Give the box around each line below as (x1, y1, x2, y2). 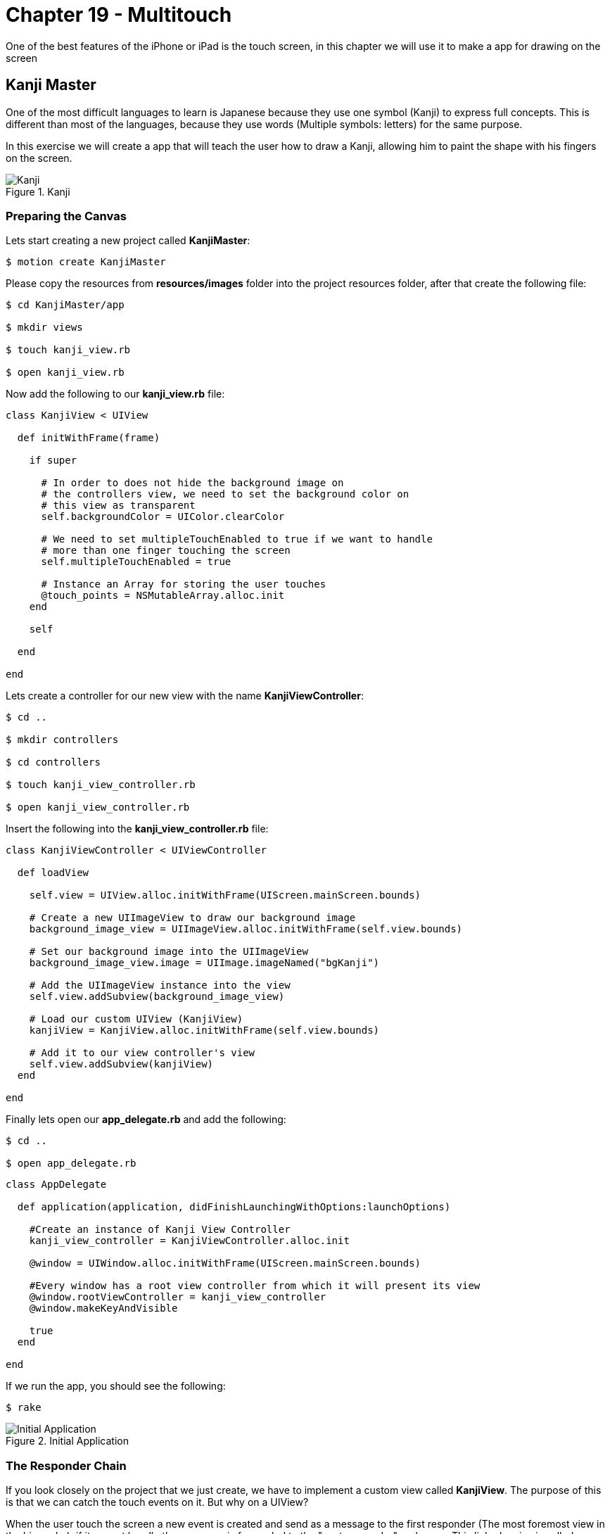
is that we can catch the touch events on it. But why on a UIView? (6, 1496, 309, 1509)
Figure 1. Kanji (6, 185, 70, 198)
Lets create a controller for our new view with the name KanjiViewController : (6, 690, 364, 702)
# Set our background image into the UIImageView (29, 946, 308, 958)
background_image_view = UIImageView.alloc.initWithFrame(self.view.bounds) (29, 923, 463, 935)
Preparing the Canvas (6, 208, 127, 223)
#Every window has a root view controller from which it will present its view (29, 1280, 481, 1292)
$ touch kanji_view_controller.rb (6, 779, 196, 791)
